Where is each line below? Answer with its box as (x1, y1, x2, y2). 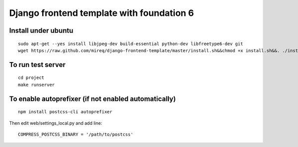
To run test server (9, 60, 66, 69)
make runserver (18, 82, 55, 87)
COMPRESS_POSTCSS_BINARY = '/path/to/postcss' (18, 132, 134, 137)
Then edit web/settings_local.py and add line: (9, 120, 102, 126)
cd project (18, 75, 45, 80)
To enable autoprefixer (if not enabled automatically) (9, 94, 176, 103)
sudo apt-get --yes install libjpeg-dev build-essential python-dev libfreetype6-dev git (18, 41, 243, 47)
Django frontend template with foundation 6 (9, 7, 194, 18)
